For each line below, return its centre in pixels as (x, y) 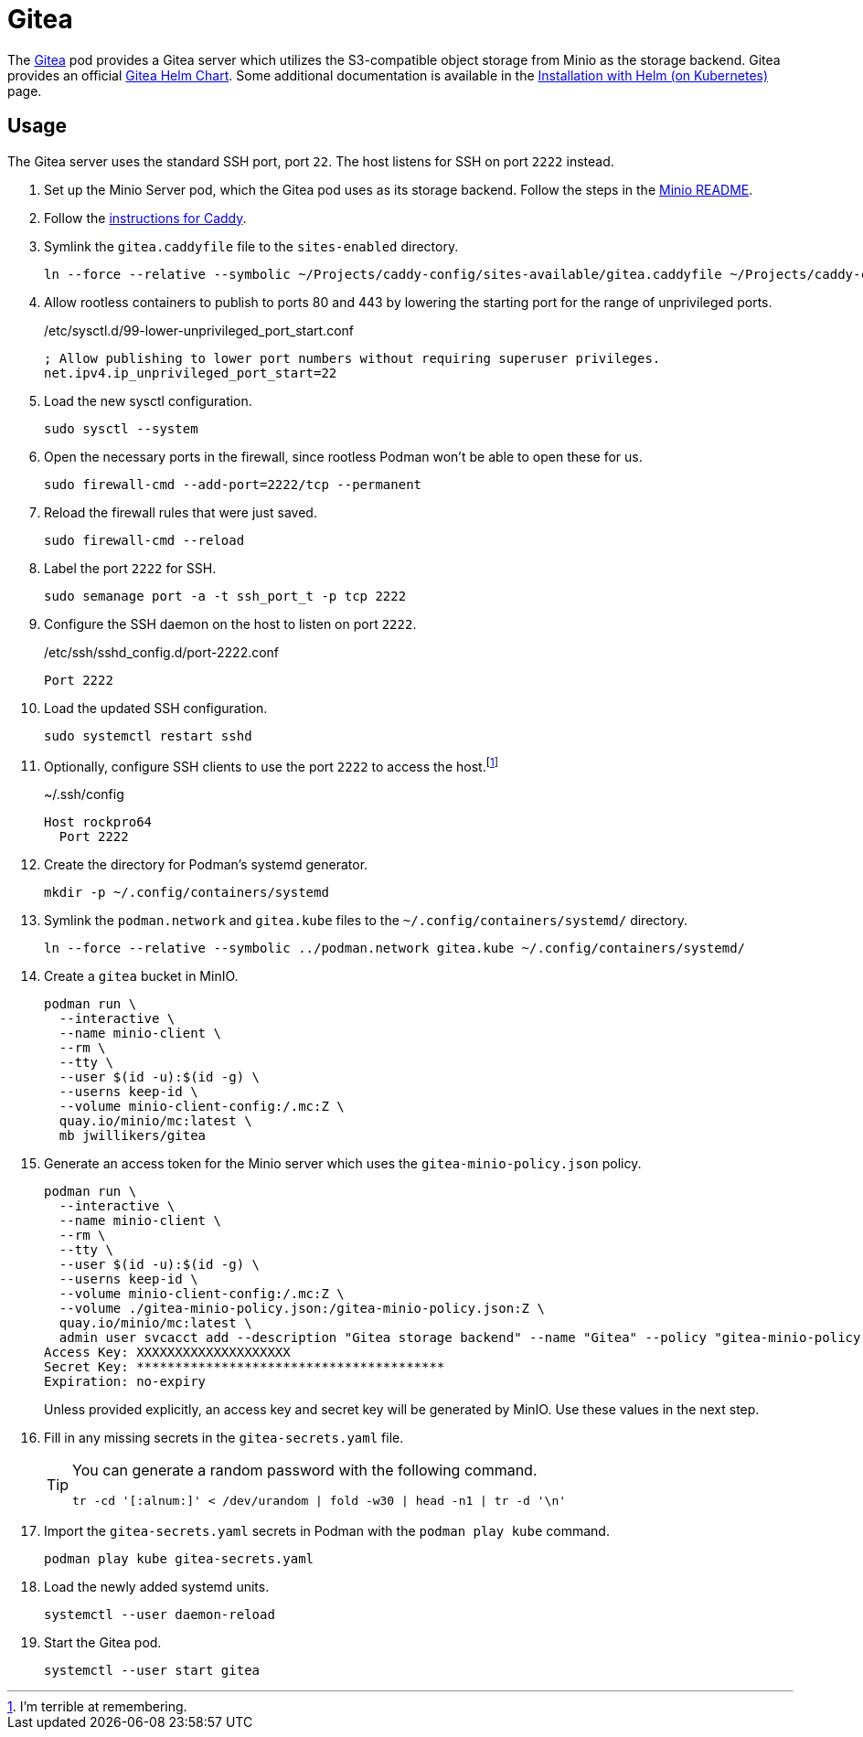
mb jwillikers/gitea (133, 1136)
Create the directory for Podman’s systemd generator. (206, 865)
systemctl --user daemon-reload (160, 1615)
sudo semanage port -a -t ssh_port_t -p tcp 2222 (225, 596)
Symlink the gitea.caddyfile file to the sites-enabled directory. (251, 246)
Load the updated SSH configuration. (156, 708)
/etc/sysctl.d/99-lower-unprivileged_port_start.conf (199, 330)
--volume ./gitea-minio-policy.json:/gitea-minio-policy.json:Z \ (302, 1309)
